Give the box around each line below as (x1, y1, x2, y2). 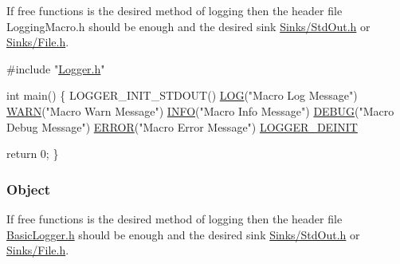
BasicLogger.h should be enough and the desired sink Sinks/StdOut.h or (6, 226, 360, 242)
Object (6, 179, 51, 199)
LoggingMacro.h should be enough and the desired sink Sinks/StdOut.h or (6, 18, 371, 34)
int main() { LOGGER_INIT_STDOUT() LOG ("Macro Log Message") (6, 87, 358, 104)
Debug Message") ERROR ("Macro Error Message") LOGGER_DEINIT (6, 118, 358, 135)
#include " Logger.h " (6, 60, 105, 77)
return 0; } (6, 145, 59, 162)
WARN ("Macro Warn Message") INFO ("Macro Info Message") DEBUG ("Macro (6, 102, 394, 119)
